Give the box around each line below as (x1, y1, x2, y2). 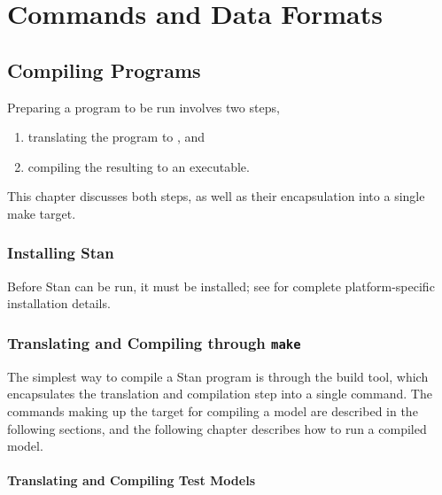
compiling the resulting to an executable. (27, 157, 250, 175)
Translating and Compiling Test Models (7, 471, 256, 490)
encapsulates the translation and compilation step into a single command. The (7, 384, 432, 403)
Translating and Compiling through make (7, 331, 301, 353)
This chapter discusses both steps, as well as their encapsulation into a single (7, 187, 425, 205)
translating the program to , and (27, 128, 205, 146)
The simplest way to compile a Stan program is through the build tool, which (7, 367, 429, 385)
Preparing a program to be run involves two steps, (7, 97, 280, 116)
